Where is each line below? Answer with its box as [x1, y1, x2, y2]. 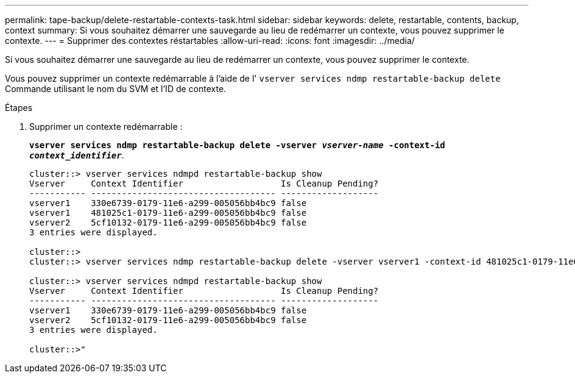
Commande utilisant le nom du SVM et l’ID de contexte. [5, 84, 227, 94]
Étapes [5, 102, 33, 113]
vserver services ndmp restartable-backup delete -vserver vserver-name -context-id [29, 140, 445, 150]
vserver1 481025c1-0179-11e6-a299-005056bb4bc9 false [29, 208, 307, 218]
